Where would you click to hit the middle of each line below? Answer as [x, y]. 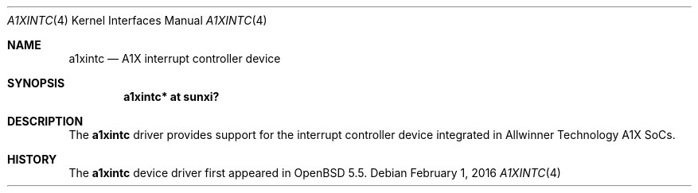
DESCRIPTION [45, 121]
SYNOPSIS [36, 83]
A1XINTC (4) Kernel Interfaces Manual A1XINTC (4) [137, 20]
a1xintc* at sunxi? [172, 96]
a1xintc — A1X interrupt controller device [175, 58]
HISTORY [32, 159]
